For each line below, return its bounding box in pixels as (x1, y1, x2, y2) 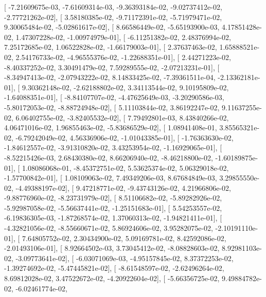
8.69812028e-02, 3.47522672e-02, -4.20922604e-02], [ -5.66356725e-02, (4, 273, 220, 284)
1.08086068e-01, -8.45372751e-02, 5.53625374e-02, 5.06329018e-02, (22, 162, 229, 173)
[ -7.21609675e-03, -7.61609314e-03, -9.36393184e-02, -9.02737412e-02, (4, 2, 222, 12)
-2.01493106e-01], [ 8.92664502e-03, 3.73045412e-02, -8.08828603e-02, (4, 243, 220, 253)
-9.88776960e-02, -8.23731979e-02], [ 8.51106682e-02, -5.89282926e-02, (4, 192, 222, 203)
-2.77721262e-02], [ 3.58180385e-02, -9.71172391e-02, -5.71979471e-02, (4, 11, 222, 22)
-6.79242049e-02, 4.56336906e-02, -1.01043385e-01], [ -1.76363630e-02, (15, 132, 234, 143)
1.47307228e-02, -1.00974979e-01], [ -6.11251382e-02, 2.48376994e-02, (15, 31, 231, 42)
